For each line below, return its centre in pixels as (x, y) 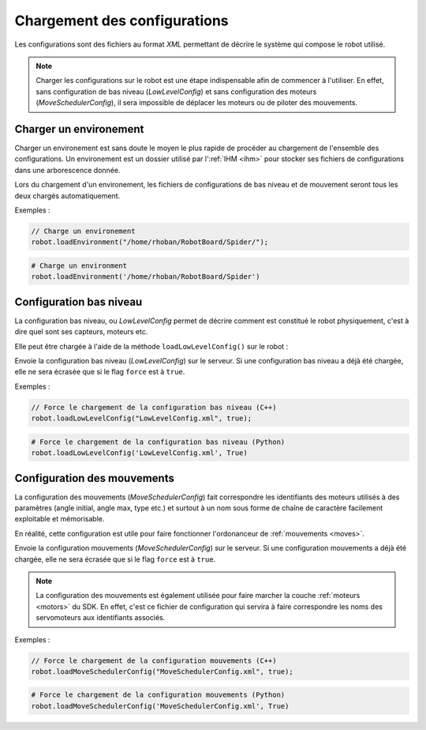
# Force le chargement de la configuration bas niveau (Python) (158, 442)
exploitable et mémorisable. (60, 519)
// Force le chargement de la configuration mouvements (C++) (154, 660)
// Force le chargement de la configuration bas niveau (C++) (154, 407)
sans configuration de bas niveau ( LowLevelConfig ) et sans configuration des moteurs (176, 92)
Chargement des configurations (121, 21)
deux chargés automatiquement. (67, 196)
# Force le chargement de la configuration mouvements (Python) (158, 695)
